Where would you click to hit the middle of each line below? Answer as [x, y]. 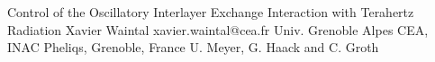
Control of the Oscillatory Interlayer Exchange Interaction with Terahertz [211, 12]
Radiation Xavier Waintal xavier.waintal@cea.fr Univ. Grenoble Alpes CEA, [218, 29]
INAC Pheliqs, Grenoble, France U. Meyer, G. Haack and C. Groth [193, 47]
